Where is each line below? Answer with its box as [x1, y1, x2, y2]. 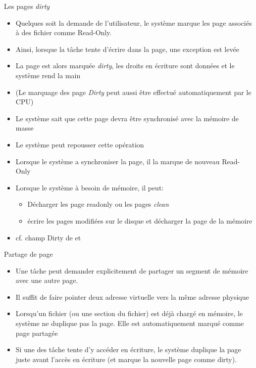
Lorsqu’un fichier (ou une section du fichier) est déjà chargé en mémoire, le [15, 308, 243, 319]
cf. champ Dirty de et [15, 232, 81, 242]
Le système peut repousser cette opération [15, 139, 144, 149]
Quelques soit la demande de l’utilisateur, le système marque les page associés [15, 17, 252, 28]
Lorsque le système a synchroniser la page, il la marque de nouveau [15, 156, 220, 166]
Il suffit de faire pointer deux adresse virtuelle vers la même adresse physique [15, 291, 249, 302]
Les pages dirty [4, 1, 50, 11]
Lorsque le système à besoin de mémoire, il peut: [15, 182, 164, 192]
